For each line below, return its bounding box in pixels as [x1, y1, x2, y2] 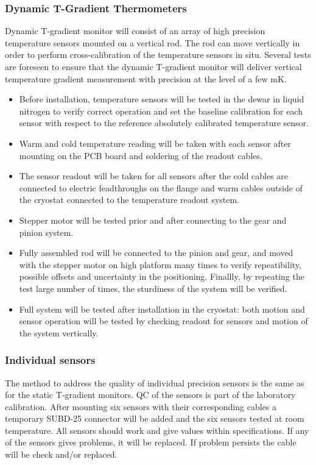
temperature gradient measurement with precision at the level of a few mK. [5, 72, 287, 85]
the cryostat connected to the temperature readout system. [19, 193, 240, 206]
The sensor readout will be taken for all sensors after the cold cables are [19, 169, 289, 182]
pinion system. [19, 225, 74, 238]
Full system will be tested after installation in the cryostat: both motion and [19, 302, 305, 315]
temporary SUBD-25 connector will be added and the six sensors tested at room [5, 412, 304, 425]
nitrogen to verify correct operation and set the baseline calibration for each [19, 104, 303, 117]
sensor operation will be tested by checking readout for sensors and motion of [19, 314, 308, 327]
